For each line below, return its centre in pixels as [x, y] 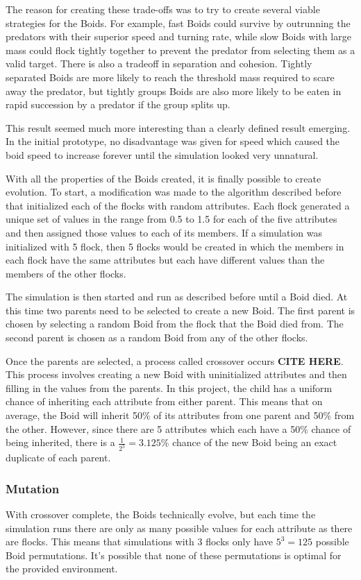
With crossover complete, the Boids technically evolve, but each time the [161, 514]
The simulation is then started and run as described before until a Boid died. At [177, 297]
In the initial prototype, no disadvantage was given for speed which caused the [173, 141]
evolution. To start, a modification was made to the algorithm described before [174, 192]
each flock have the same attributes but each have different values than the [165, 260]
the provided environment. [62, 569]
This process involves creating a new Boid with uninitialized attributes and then [176, 374]
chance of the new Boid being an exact [255, 442]
